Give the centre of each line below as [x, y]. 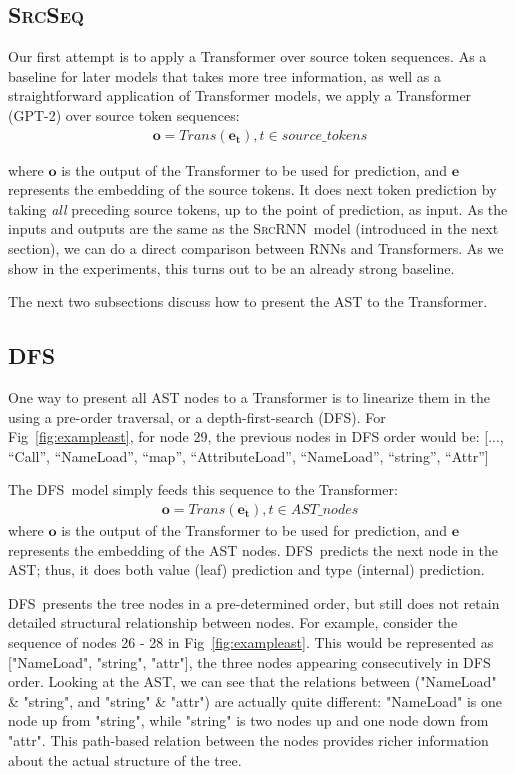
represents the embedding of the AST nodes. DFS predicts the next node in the [253, 549]
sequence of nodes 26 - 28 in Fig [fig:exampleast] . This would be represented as [251, 641]
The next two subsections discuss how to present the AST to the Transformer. [248, 301]
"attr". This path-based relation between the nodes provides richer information [248, 739]
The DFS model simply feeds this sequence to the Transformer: [203, 489]
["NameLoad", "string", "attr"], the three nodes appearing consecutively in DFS [249, 661]
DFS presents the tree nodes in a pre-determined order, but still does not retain [254, 602]
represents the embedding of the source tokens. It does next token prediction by [252, 189]
